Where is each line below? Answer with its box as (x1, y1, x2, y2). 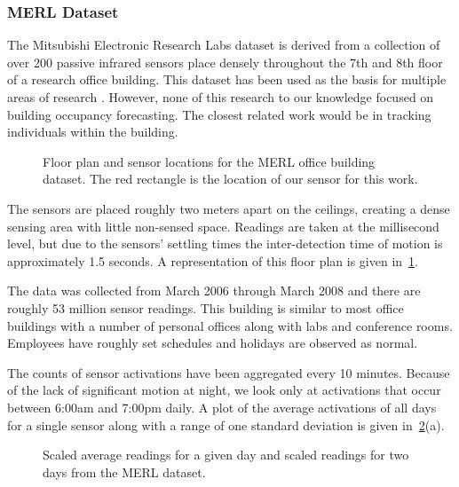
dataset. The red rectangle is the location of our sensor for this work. (43, 169, 418, 188)
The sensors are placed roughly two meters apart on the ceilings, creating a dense (7, 199, 450, 217)
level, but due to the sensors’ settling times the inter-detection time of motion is (7, 234, 443, 253)
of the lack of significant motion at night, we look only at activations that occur (7, 381, 441, 399)
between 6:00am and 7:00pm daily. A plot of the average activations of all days (7, 397, 437, 416)
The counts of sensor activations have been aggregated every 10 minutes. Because (7, 363, 450, 381)
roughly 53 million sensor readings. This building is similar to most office (7, 298, 404, 317)
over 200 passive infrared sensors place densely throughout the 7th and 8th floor (7, 52, 443, 71)
